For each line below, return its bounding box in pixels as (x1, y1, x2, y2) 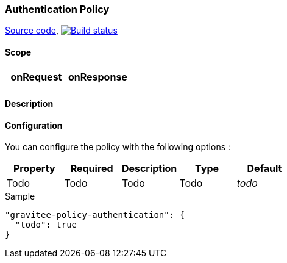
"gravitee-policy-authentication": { (5, 210, 185, 220)
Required (70, 162, 113, 175)
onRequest (10, 70, 62, 83)
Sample (5, 191, 35, 202)
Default (247, 162, 282, 175)
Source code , (5, 25, 58, 36)
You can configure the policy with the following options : (5, 142, 231, 153)
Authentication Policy (5, 3, 110, 15)
